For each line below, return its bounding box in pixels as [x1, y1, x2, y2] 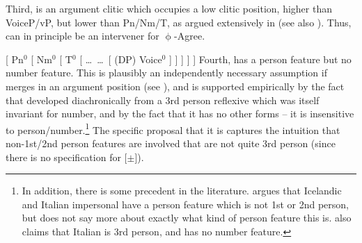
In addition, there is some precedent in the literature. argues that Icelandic [22, 183, 342, 198]
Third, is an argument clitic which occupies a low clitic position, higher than [6, 1, 332, 15]
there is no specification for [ [6, 149, 127, 164]
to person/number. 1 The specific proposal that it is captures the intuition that [6, 120, 340, 137]
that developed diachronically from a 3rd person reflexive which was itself [6, 92, 320, 107]
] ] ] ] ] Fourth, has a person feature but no [168, 51, 352, 66]
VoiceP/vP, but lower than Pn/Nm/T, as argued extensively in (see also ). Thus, [6, 15, 352, 29]
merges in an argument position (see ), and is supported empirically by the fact [6, 78, 345, 93]
